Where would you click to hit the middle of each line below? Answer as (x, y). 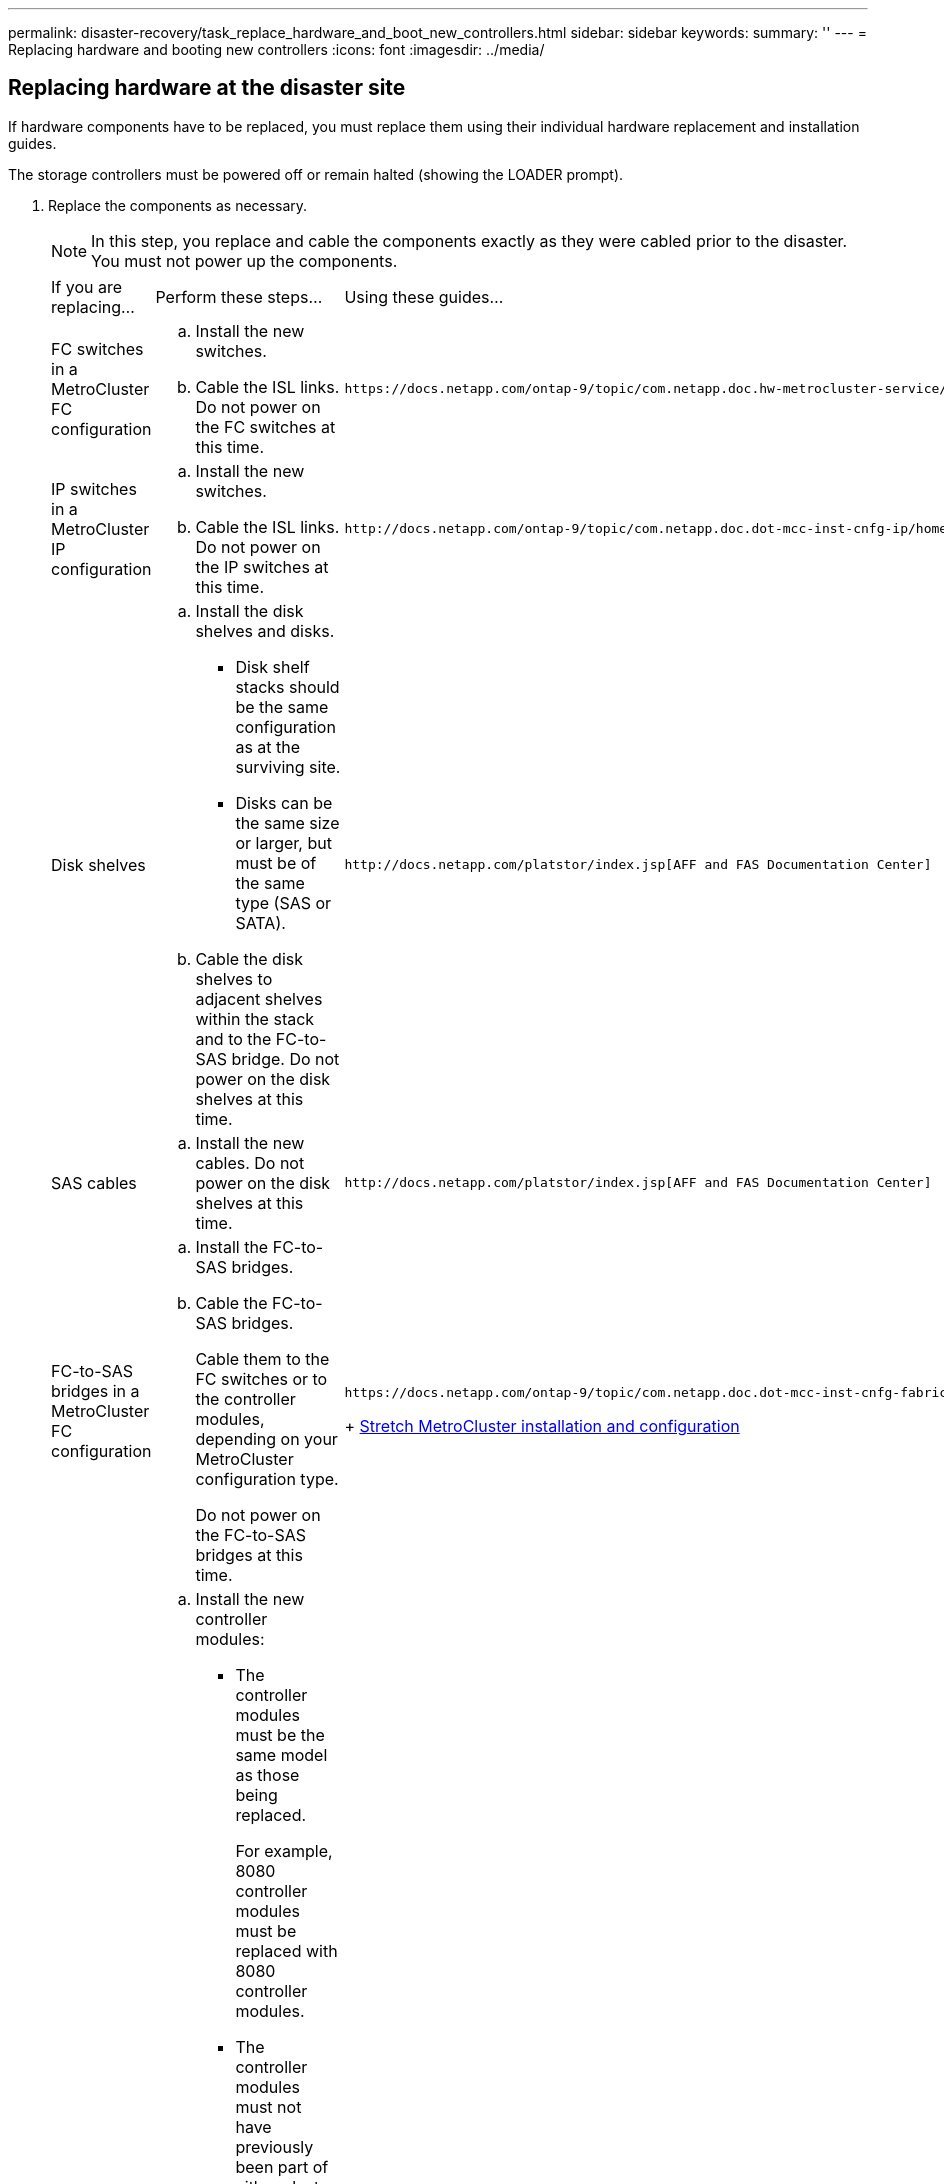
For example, (284, 1850)
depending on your (266, 1438)
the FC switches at (265, 426)
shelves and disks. (265, 630)
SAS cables (94, 1182)
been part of (282, 2166)
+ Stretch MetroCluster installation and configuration (542, 1426)
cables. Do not (250, 1162)
